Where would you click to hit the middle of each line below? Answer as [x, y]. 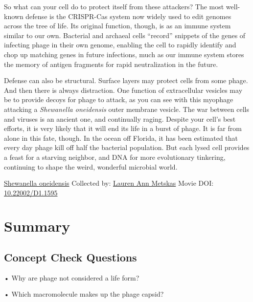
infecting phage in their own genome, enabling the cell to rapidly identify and [120, 45]
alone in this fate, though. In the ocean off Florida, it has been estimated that [121, 138]
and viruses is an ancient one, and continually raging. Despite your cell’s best [120, 119]
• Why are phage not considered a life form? [72, 277]
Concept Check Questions [70, 257]
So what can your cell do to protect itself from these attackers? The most [114, 6]
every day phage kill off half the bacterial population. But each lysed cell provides [127, 147]
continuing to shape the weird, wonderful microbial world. [91, 166]
